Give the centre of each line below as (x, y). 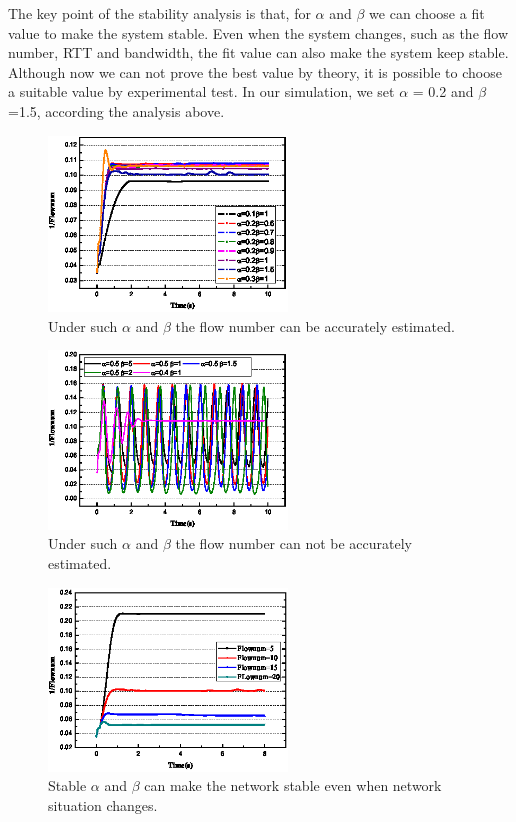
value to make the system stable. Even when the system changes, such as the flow (258, 32)
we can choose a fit (427, 13)
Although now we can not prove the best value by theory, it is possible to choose (255, 71)
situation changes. (103, 804)
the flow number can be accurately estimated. (315, 325)
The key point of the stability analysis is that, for (159, 13)
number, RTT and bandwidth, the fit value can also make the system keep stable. (258, 52)
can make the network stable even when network (293, 785)
